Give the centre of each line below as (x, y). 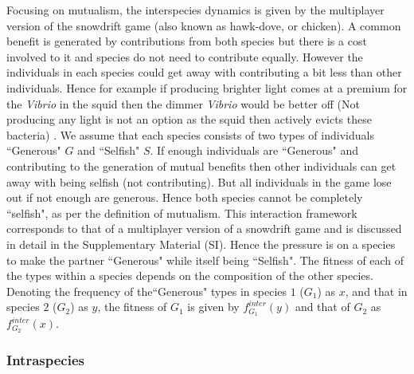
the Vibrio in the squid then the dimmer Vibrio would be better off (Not (183, 103)
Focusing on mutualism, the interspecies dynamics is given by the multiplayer (195, 10)
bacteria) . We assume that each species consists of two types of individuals (190, 134)
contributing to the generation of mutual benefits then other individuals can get (201, 165)
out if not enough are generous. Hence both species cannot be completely (185, 197)
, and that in (376, 291)
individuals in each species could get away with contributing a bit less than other (204, 72)
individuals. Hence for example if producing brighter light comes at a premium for (207, 87)
